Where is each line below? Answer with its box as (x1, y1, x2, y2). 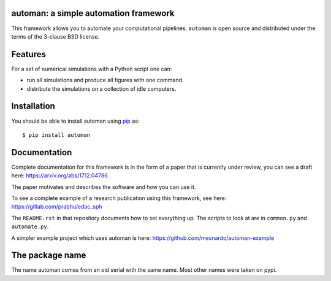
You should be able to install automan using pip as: (11, 117, 140, 125)
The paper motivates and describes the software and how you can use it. (11, 183, 196, 190)
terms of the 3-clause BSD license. (11, 33, 100, 40)
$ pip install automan (22, 131, 91, 138)
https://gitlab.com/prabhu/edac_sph (11, 203, 102, 210)
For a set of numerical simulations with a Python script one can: (11, 65, 172, 72)
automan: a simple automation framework (11, 8, 175, 18)
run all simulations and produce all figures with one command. (26, 77, 184, 84)
